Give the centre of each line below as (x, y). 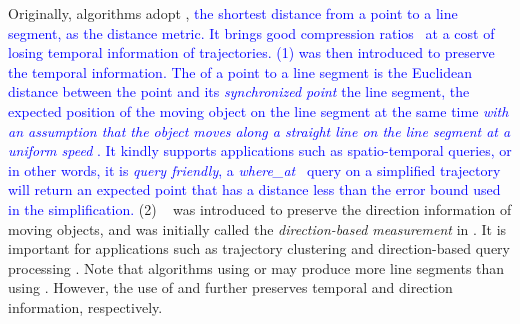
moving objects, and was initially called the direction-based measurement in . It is (257, 228)
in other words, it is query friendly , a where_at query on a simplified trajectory (254, 169)
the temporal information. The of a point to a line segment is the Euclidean (240, 71)
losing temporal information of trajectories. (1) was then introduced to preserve (251, 52)
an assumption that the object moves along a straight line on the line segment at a (259, 130)
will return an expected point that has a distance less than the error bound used (254, 189)
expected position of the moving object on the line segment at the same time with (258, 110)
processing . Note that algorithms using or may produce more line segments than (256, 267)
